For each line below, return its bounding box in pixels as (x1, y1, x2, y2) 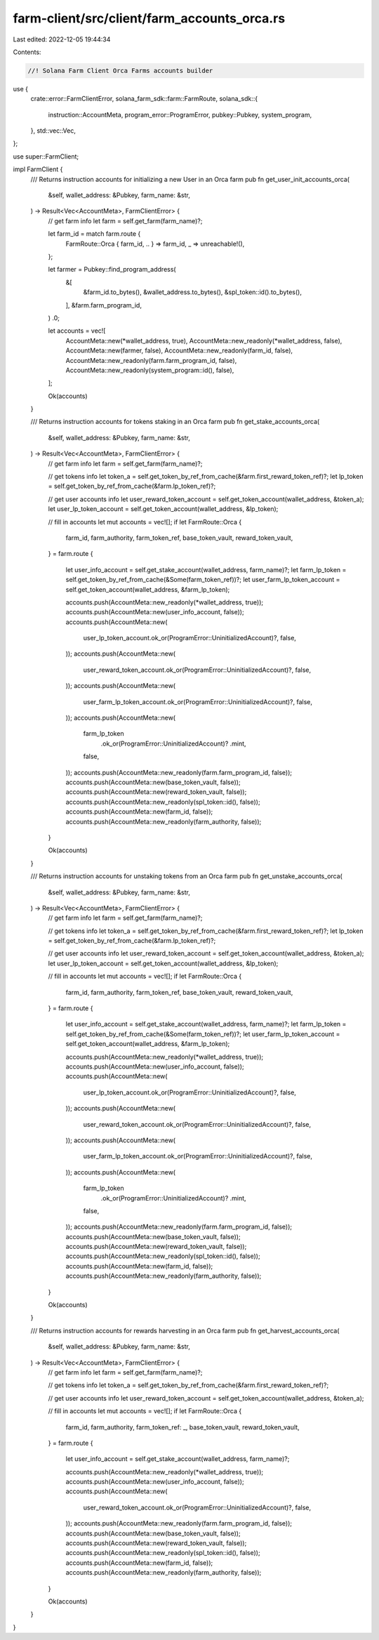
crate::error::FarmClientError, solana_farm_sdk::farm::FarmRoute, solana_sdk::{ (30, 95, 258, 103)
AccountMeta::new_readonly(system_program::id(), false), (65, 366, 234, 374)
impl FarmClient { (13, 165, 63, 173)
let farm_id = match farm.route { (48, 230, 141, 238)
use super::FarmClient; (13, 152, 79, 161)
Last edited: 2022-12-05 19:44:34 (13, 35, 111, 44)
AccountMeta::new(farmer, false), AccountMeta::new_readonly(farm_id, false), (65, 346, 293, 355)
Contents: (13, 48, 41, 56)
